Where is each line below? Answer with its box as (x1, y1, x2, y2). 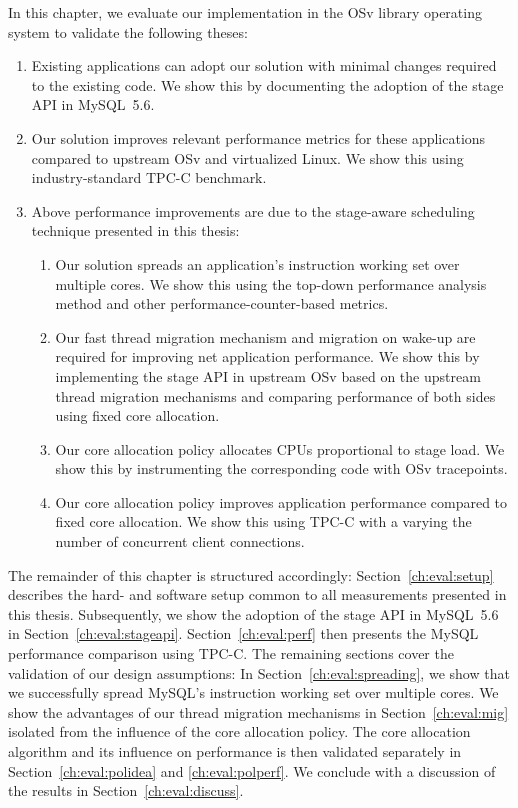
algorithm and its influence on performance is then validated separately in (8, 741, 462, 761)
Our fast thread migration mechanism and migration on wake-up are (55, 326, 476, 347)
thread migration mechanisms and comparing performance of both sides (55, 385, 496, 406)
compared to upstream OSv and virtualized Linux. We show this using (31, 147, 464, 168)
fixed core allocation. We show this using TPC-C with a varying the (55, 511, 472, 532)
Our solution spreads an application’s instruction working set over (55, 253, 460, 274)
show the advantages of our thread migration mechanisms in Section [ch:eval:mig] (8, 701, 509, 722)
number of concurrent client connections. (55, 531, 305, 552)
